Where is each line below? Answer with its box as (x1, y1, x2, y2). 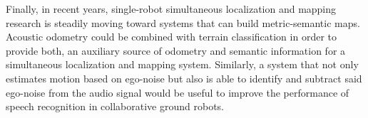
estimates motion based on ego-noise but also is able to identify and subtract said (6, 70, 362, 85)
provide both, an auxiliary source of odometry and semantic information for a (6, 43, 346, 58)
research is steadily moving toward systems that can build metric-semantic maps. (6, 15, 360, 30)
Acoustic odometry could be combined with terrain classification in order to (6, 29, 337, 44)
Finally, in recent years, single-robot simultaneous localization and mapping (6, 1, 337, 16)
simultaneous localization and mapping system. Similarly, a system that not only (6, 57, 359, 72)
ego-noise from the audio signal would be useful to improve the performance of (6, 85, 349, 100)
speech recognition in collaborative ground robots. (6, 99, 225, 114)
